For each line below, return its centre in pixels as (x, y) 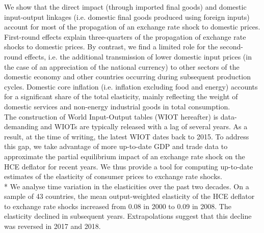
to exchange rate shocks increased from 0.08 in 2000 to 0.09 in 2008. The (118, 206)
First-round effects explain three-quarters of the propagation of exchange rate (125, 36)
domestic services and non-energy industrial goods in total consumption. (117, 106)
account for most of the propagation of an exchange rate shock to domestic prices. (132, 27)
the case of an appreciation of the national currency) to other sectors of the (122, 66)
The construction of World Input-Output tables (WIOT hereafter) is (111, 116)
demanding (21, 126)
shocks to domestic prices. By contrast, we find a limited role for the (111, 47)
